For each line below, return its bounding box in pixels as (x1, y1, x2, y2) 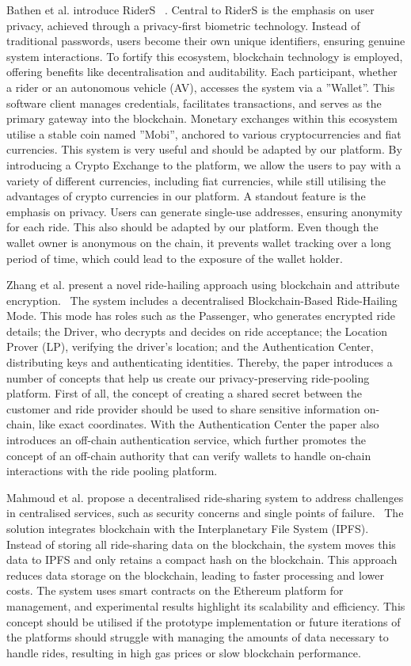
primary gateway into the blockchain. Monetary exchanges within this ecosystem (6, 110, 398, 127)
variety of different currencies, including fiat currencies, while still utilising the (6, 172, 386, 188)
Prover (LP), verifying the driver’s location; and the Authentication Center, (6, 338, 374, 355)
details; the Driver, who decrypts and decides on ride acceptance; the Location (6, 322, 388, 339)
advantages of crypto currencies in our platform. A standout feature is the (6, 188, 366, 204)
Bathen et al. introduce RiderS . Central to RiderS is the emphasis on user (6, 2, 375, 17)
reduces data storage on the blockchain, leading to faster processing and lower (6, 566, 384, 583)
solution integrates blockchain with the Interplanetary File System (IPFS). (6, 520, 369, 536)
